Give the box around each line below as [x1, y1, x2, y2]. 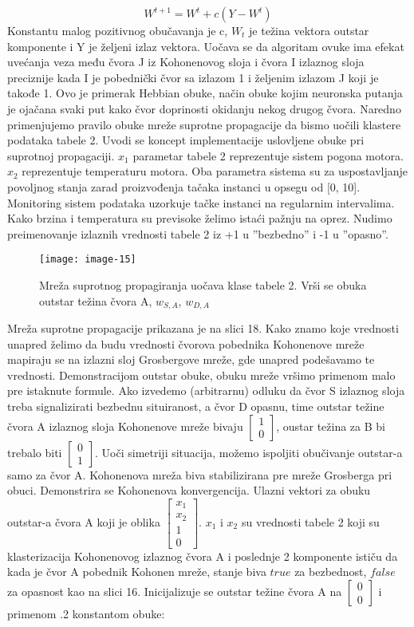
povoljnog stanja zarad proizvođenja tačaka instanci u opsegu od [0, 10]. [7, 178, 361, 195]
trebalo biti [7, 444, 62, 460]
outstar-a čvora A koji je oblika [7, 513, 160, 530]
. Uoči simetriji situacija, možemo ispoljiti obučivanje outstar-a [95, 444, 403, 460]
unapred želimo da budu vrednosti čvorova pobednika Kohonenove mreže [7, 335, 365, 352]
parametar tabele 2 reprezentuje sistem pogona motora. [132, 147, 404, 164]
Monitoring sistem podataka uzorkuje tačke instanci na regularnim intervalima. [7, 194, 395, 211]
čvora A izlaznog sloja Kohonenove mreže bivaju [7, 417, 243, 434]
